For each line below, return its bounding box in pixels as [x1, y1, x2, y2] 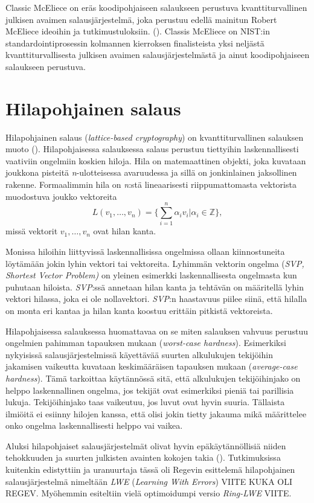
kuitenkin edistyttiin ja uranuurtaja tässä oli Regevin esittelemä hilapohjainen [5, 463, 295, 476]
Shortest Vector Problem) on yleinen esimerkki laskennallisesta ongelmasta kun [5, 269, 297, 281]
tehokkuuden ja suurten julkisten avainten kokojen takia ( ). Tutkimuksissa [5, 451, 281, 464]
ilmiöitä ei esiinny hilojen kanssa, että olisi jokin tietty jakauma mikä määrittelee [5, 407, 307, 420]
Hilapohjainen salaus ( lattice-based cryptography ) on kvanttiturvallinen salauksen [5, 130, 304, 143]
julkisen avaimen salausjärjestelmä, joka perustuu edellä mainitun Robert [5, 13, 277, 25]
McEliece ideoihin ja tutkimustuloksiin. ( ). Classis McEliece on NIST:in [5, 25, 270, 37]
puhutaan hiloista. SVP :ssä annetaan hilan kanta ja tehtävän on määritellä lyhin [5, 280, 304, 293]
